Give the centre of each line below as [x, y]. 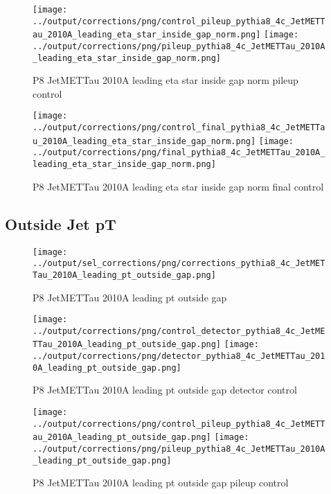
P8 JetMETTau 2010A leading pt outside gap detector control [165, 390]
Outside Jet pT [61, 223]
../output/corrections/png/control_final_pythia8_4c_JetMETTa [179, 128]
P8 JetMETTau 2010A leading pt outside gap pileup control [161, 483]
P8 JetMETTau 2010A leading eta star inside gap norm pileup [165, 80]
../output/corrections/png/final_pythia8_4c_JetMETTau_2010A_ [179, 153]
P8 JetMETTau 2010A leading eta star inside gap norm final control [178, 186]
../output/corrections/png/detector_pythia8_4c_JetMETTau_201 [179, 356]
